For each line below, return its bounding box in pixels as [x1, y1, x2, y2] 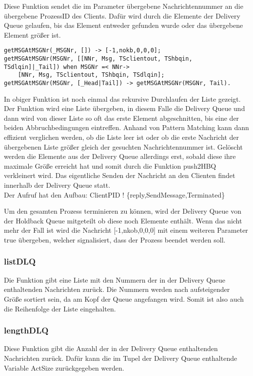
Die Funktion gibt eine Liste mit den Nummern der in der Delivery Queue [4, 274, 226, 285]
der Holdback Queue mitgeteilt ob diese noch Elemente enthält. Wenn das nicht [4, 215, 242, 225]
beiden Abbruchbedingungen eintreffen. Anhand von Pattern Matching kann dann [4, 122, 249, 133]
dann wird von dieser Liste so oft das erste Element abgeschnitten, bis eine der [4, 112, 239, 123]
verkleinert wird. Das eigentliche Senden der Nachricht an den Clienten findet [4, 170, 235, 180]
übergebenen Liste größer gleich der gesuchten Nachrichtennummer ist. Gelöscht [4, 141, 243, 152]
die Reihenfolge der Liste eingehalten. [4, 303, 116, 313]
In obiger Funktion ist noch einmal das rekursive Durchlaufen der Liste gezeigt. [4, 93, 241, 104]
